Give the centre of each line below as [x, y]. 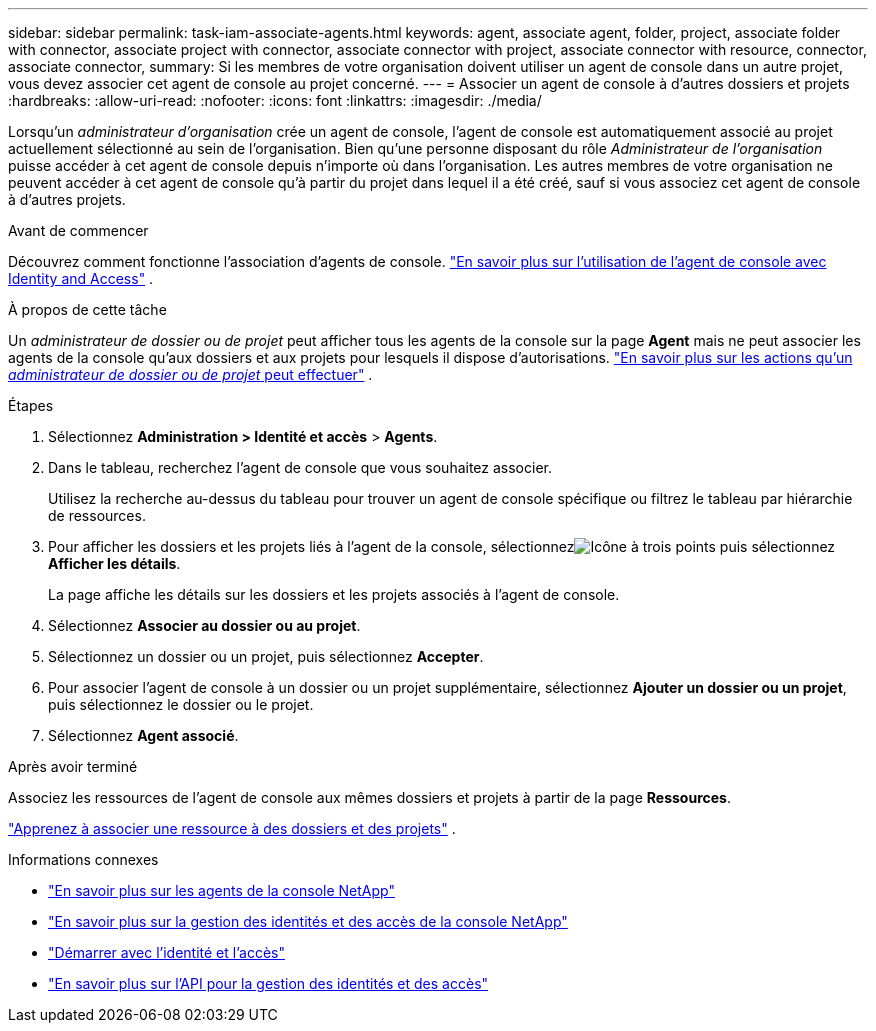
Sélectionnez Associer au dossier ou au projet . [204, 625]
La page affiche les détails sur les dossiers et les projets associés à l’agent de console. [334, 594]
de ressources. [97, 515]
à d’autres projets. [67, 199]
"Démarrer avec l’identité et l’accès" [166, 952]
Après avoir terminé [73, 766]
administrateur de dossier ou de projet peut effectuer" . [190, 374]
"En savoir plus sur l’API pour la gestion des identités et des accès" [268, 983]
